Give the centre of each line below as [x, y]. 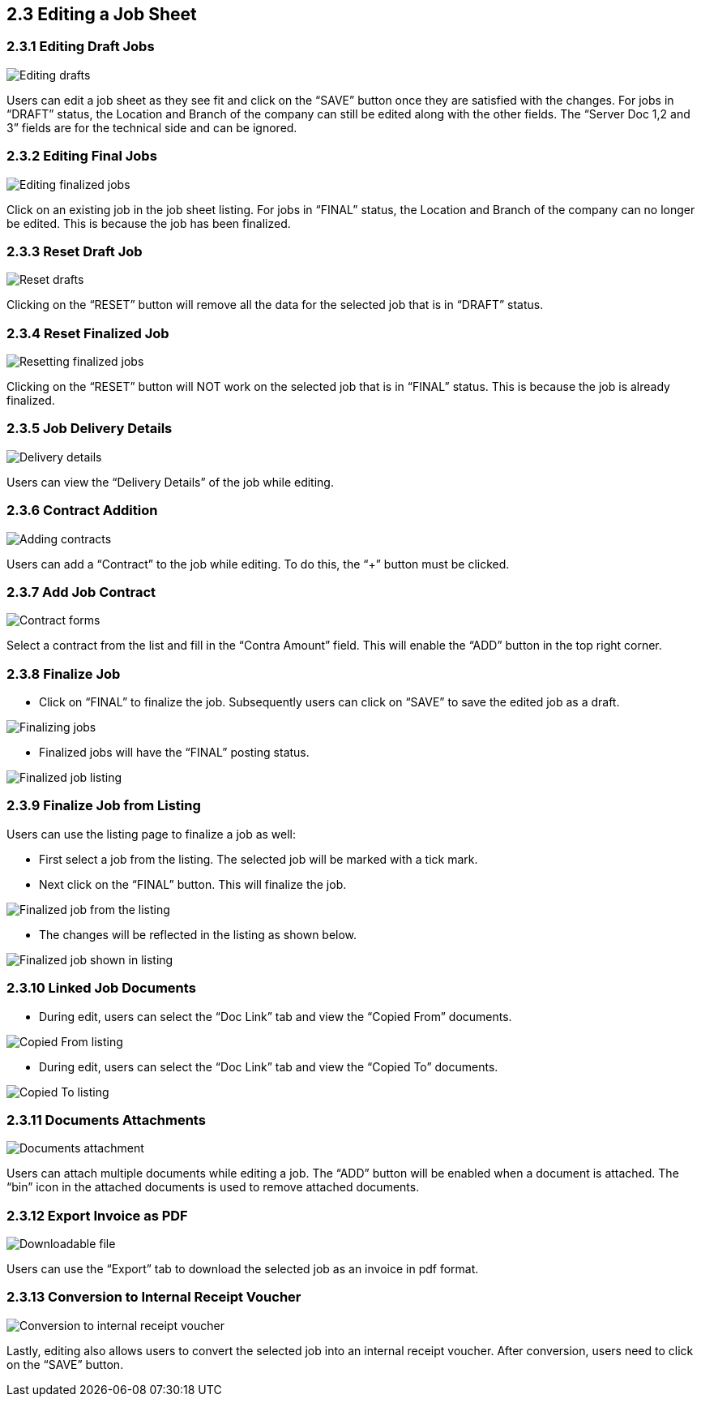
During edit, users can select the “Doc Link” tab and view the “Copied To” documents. [269, 1066]
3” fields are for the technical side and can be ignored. [152, 127]
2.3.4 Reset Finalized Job [88, 333]
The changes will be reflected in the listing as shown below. [198, 934]
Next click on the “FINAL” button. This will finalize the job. [193, 884]
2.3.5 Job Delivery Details [90, 429]
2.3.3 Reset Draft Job [75, 251]
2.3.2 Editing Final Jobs [82, 156]
